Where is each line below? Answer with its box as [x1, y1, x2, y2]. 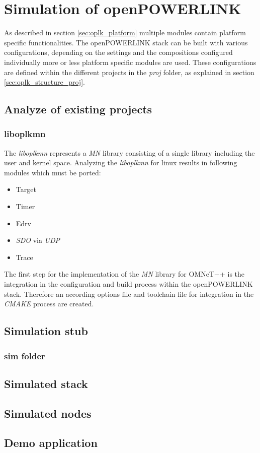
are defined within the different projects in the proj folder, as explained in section [4, 67, 254, 77]
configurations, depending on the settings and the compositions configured [4, 47, 233, 57]
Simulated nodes [4, 405, 92, 421]
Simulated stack [4, 375, 88, 391]
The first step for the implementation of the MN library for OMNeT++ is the [4, 269, 245, 279]
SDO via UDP [16, 235, 60, 245]
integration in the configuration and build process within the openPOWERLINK [4, 279, 253, 289]
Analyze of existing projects [4, 101, 152, 117]
